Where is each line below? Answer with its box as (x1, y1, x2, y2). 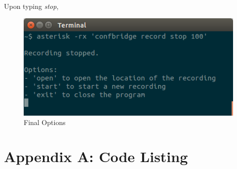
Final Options (24, 117, 66, 127)
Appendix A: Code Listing (4, 146, 188, 166)
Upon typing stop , (4, 1, 59, 11)
